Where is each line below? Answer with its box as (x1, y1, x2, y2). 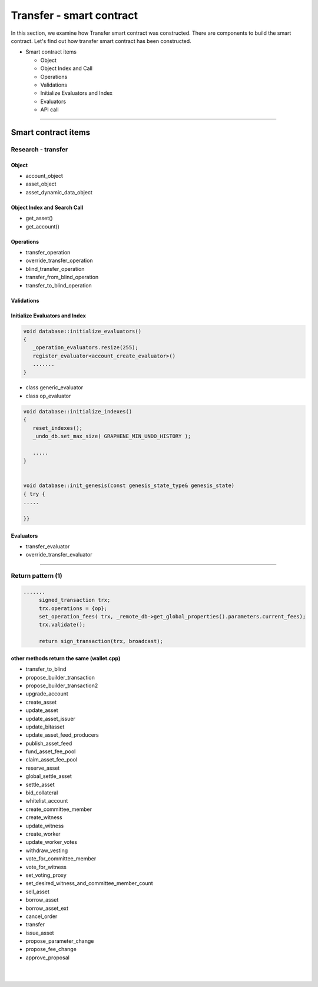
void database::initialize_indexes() (23, 408, 132, 415)
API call (40, 106, 59, 113)
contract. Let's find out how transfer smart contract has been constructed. (11, 37, 191, 44)
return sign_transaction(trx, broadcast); (38, 638, 163, 645)
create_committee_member (25, 806, 92, 813)
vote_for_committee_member (25, 855, 97, 862)
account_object (25, 173, 63, 180)
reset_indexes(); (32, 425, 82, 431)
